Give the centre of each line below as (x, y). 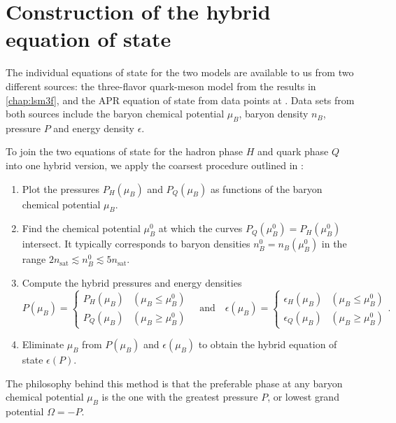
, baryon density (274, 114)
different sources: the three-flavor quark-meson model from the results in (161, 86)
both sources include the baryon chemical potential (115, 114)
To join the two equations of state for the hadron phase (125, 151)
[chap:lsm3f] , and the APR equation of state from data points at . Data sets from (180, 100)
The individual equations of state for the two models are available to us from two (180, 72)
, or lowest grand (303, 397)
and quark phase (293, 151)
